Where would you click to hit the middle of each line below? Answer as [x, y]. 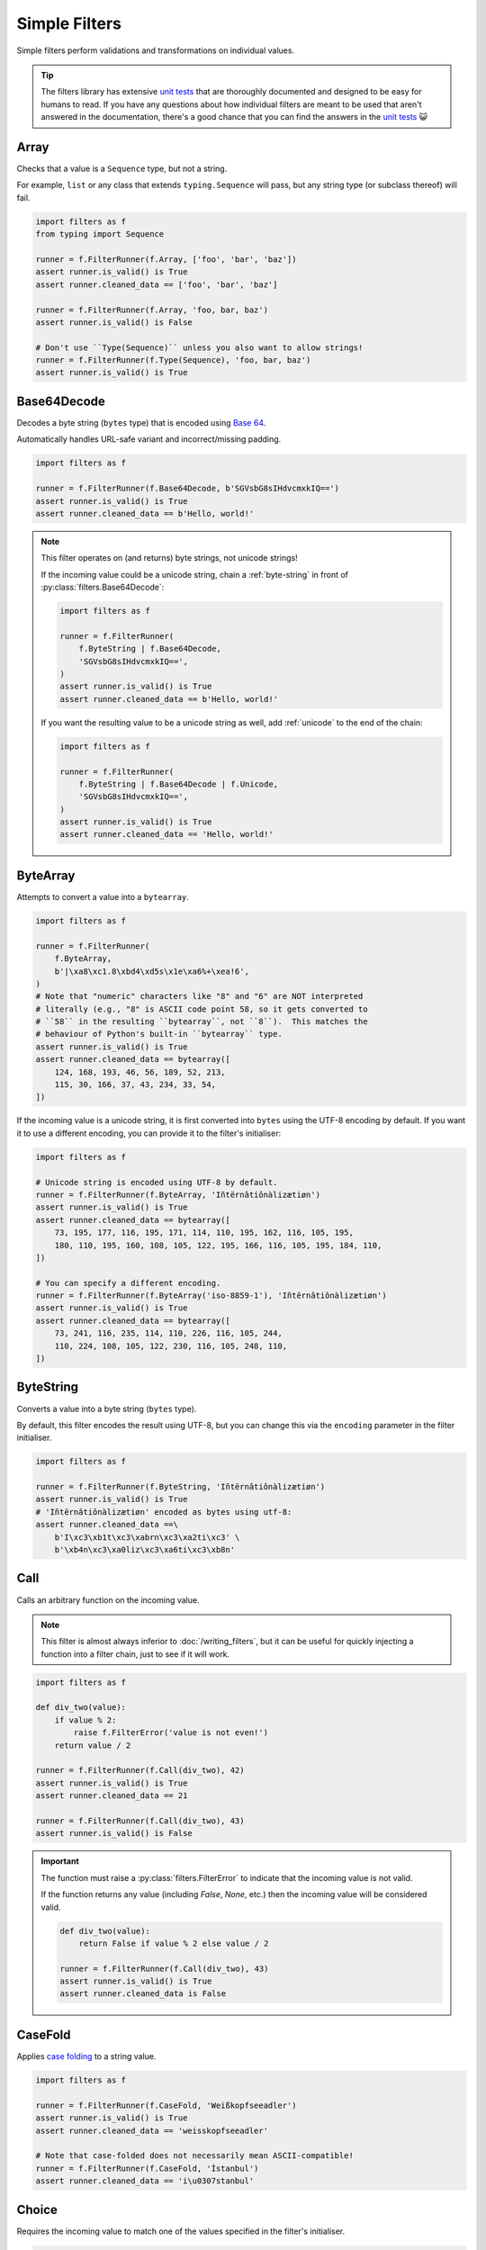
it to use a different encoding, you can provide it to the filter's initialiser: [149, 1133]
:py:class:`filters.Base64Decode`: [103, 587]
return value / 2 [93, 1745]
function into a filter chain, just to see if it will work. [135, 1654]
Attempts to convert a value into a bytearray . [103, 896]
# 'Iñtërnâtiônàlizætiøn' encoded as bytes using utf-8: [164, 1512]
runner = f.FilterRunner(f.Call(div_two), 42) [140, 1770]
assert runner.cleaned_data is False [143, 1994]
